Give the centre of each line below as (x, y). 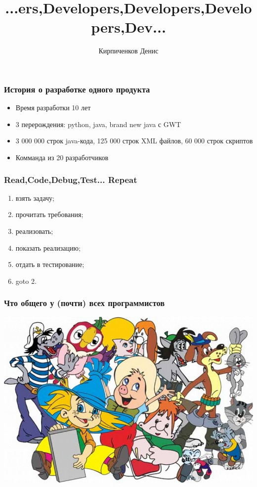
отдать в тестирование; (50, 264)
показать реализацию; (48, 247)
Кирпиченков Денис (128, 51)
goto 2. (26, 281)
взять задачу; (35, 198)
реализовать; (34, 231)
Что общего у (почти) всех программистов (85, 303)
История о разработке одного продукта (77, 89)
